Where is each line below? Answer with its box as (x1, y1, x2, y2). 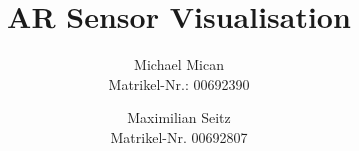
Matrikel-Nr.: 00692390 (108, 73, 250, 94)
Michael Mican (134, 54, 224, 75)
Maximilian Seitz (127, 107, 231, 128)
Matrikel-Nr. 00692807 (110, 126, 248, 147)
